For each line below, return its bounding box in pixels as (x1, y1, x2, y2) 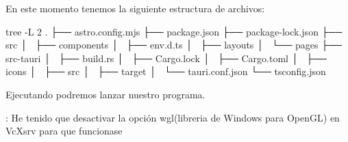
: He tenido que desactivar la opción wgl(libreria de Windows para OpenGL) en (5, 110, 340, 124)
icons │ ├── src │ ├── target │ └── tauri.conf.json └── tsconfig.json (5, 64, 326, 79)
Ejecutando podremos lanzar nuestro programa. (5, 87, 206, 101)
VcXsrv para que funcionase (5, 124, 123, 138)
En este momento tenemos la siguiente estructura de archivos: (5, 1, 265, 15)
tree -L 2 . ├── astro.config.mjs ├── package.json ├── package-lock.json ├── (5, 24, 343, 38)
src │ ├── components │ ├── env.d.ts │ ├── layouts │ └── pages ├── (5, 38, 342, 52)
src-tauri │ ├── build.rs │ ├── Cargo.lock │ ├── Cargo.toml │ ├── (5, 51, 327, 65)
